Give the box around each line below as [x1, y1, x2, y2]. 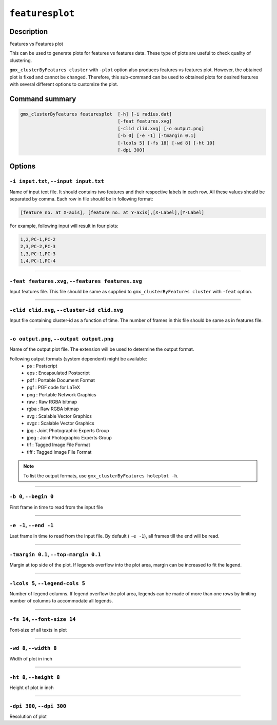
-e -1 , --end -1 [9, 522, 54, 529]
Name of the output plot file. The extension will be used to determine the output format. [9, 346, 194, 352]
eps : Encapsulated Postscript [27, 370, 90, 376]
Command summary [9, 94, 76, 103]
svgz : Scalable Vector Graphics [27, 420, 94, 427]
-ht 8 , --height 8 [9, 673, 60, 680]
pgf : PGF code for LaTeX [27, 385, 81, 391]
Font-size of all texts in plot [9, 627, 67, 633]
